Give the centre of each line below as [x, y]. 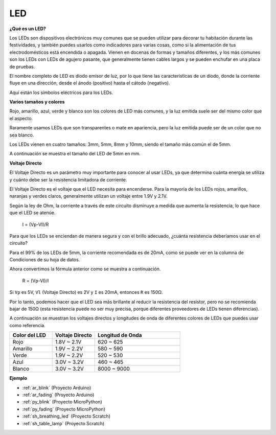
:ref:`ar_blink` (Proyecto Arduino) [57, 387]
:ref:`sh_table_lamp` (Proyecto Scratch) [63, 423]
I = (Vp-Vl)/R [36, 224]
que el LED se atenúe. [32, 213]
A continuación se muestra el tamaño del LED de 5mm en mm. [75, 154]
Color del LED [29, 335]
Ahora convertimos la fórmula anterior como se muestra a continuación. [85, 269]
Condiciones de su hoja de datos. [45, 260]
